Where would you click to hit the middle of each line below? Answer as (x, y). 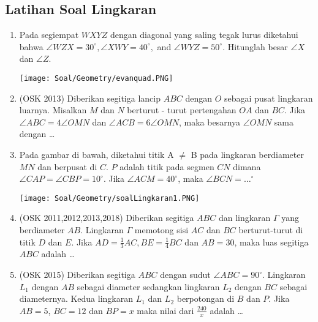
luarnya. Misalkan (53, 110)
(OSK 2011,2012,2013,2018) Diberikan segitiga (107, 218)
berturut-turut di (271, 230)
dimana (247, 166)
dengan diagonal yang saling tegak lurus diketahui (204, 35)
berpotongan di (206, 298)
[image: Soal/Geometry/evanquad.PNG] (96, 78)
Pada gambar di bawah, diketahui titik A (97, 155)
